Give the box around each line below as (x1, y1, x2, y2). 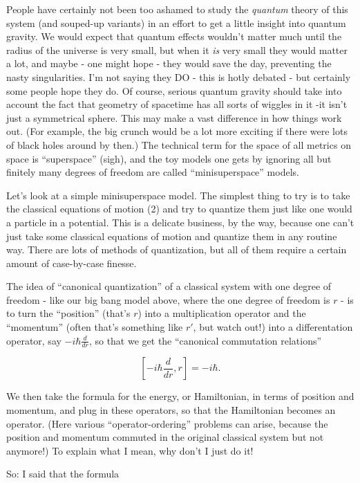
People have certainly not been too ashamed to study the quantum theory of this (6, 2, 348, 16)
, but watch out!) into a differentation (193, 320, 353, 334)
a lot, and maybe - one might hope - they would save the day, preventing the (6, 56, 332, 71)
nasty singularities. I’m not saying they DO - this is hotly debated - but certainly (6, 69, 351, 84)
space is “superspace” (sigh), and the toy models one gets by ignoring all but (6, 151, 332, 165)
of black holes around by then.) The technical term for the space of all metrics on (6, 137, 351, 152)
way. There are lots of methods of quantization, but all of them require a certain (6, 242, 347, 257)
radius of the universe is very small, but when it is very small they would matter (6, 42, 348, 57)
